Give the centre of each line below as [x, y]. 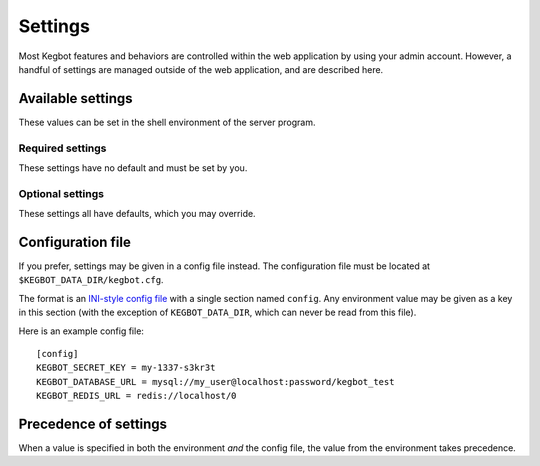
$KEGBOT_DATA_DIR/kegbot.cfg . [91, 280]
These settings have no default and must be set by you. [133, 167]
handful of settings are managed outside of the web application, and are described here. [201, 69]
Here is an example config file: [81, 331]
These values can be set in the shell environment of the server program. [167, 122]
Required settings [62, 148]
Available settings [76, 98]
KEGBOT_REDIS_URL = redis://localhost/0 [136, 396]
